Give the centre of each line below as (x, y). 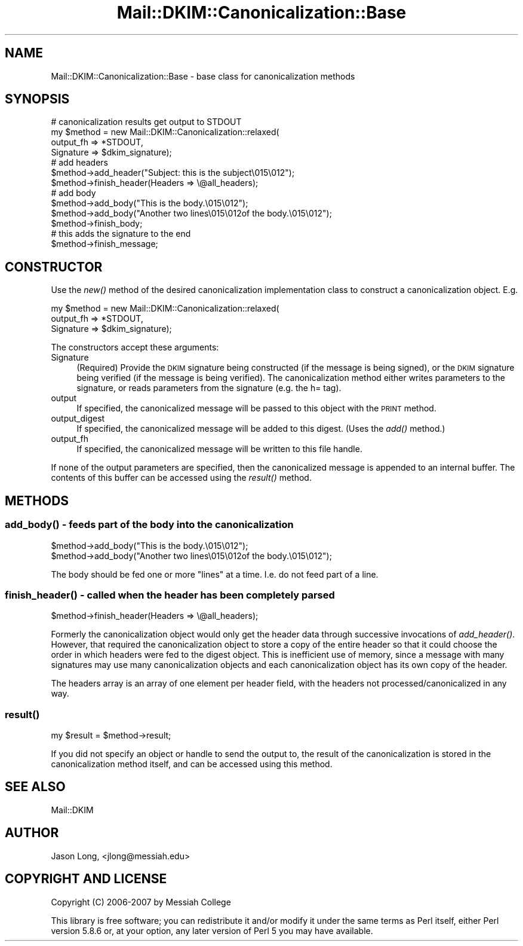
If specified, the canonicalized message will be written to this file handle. (219, 449)
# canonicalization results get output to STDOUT (146, 122)
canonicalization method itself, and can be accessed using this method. (192, 764)
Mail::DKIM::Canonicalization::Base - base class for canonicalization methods (203, 76)
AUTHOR (32, 833)
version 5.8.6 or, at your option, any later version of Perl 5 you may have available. (212, 930)
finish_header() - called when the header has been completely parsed (170, 595)
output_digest (78, 419)
